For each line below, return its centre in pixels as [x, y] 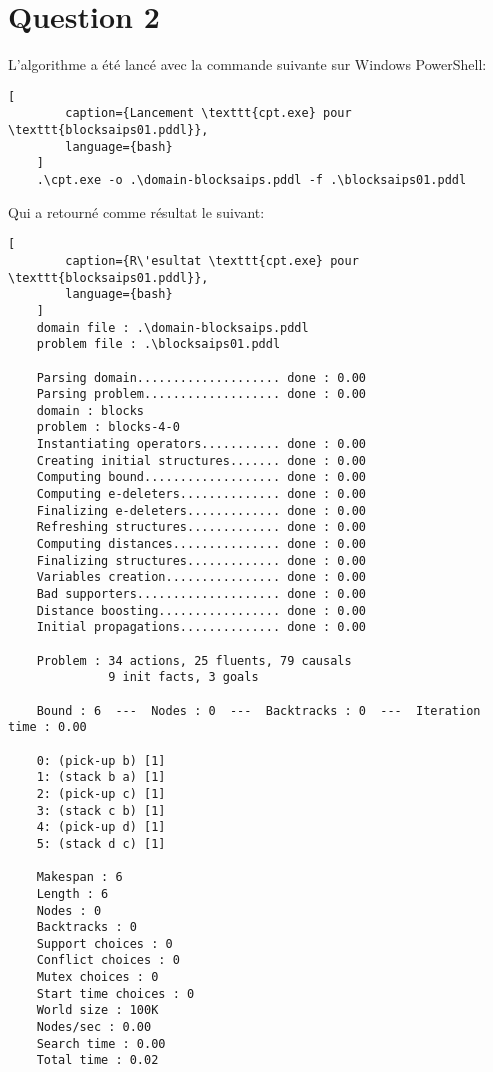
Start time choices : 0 [115, 993]
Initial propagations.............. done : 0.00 [201, 627]
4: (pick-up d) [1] [101, 827]
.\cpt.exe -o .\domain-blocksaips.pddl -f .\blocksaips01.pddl [251, 180]
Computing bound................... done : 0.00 [201, 477]
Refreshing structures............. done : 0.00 [201, 527]
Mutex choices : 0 [97, 977]
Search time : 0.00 [101, 1043]
